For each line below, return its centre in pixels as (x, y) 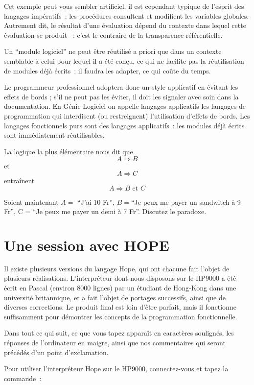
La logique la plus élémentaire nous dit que (69, 151)
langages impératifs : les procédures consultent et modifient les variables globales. (127, 15)
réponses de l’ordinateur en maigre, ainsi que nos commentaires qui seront (115, 342)
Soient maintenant (31, 202)
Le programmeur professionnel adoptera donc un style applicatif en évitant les (121, 87)
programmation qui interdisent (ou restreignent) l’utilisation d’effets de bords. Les (127, 115)
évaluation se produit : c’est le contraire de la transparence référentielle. (113, 35)
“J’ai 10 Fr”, (96, 202)
